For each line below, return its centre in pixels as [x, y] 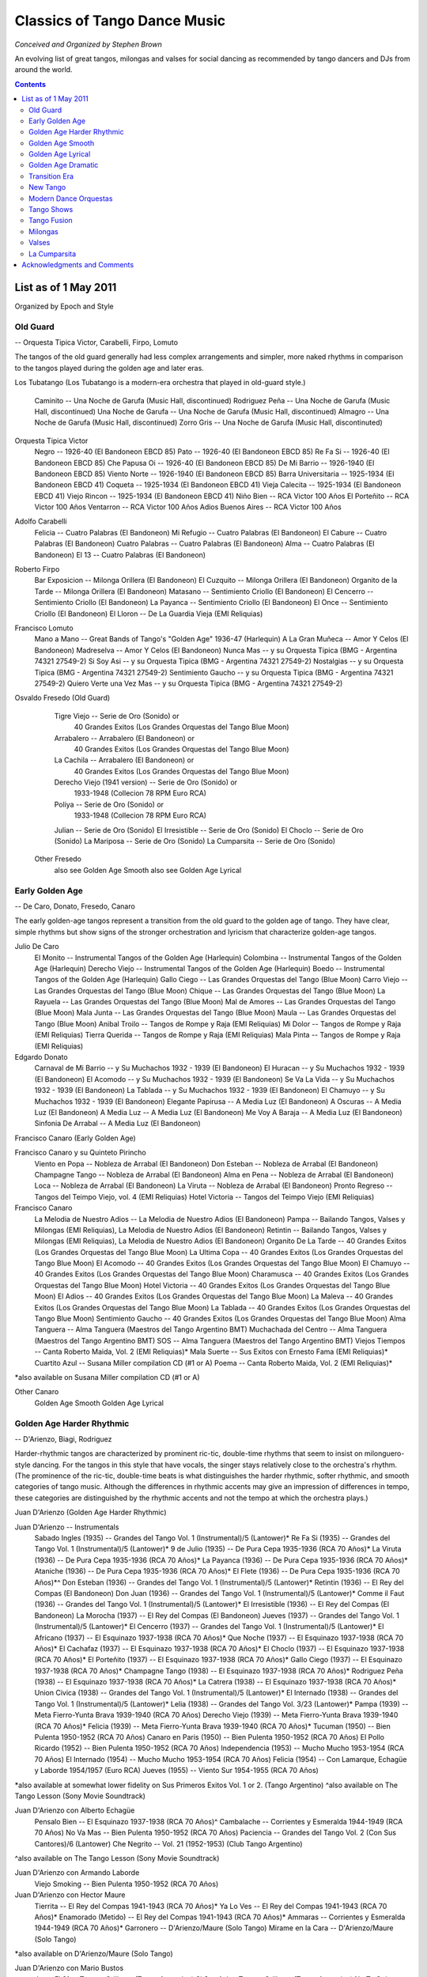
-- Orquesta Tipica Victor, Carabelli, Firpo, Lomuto [96, 342]
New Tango [47, 187]
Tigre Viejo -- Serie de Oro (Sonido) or [117, 716]
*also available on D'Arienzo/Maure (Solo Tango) [94, 1954]
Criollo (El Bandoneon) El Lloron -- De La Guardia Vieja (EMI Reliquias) [149, 614]
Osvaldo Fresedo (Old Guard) [62, 698]
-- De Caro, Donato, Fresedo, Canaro [75, 906]
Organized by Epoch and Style [64, 306]
